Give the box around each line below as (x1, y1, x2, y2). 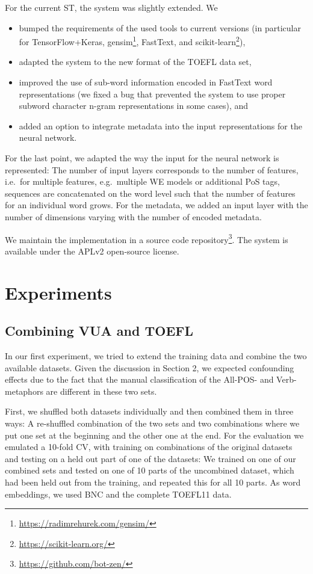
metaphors (5, 384, 43, 397)
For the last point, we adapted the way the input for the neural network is (5, 152, 279, 164)
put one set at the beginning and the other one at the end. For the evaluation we (5, 428, 304, 441)
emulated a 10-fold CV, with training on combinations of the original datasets (5, 440, 293, 453)
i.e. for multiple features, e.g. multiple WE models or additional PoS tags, (5, 175, 280, 188)
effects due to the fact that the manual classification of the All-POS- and (5, 373, 274, 386)
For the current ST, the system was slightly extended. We (5, 1, 218, 13)
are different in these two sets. (46, 384, 157, 397)
